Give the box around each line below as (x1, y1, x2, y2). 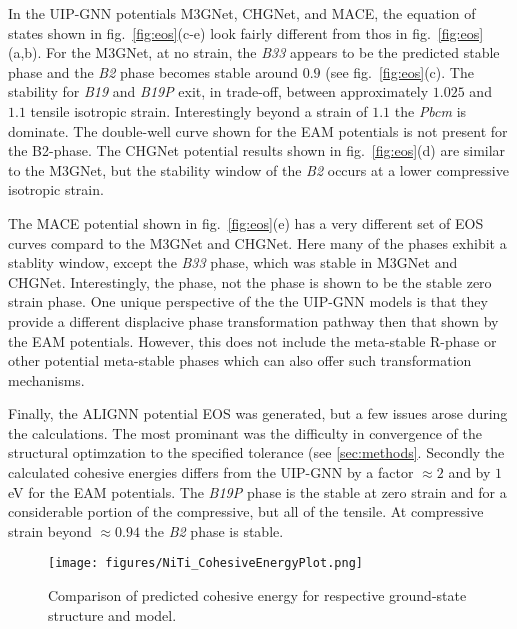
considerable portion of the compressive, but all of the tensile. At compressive (8, 501, 484, 522)
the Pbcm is (394, 100, 467, 121)
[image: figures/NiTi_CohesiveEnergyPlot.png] (48, 556, 363, 571)
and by (448, 462, 491, 483)
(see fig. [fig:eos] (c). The (325, 61, 474, 82)
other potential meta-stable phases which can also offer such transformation (8, 350, 472, 371)
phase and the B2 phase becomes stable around (8, 61, 298, 82)
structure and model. (48, 604, 177, 625)
